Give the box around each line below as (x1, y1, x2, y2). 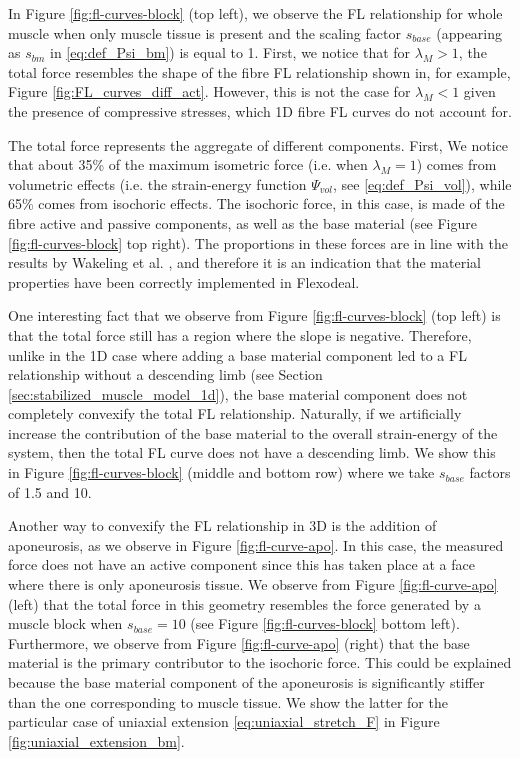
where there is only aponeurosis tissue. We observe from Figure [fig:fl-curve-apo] (8, 574, 498, 595)
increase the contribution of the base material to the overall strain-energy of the (8, 422, 498, 443)
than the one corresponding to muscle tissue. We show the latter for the (8, 691, 448, 712)
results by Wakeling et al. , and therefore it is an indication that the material (8, 252, 481, 273)
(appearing (436, 22, 503, 43)
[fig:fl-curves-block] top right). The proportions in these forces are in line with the (8, 232, 508, 253)
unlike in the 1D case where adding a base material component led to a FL (8, 344, 467, 365)
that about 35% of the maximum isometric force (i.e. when (8, 154, 368, 175)
